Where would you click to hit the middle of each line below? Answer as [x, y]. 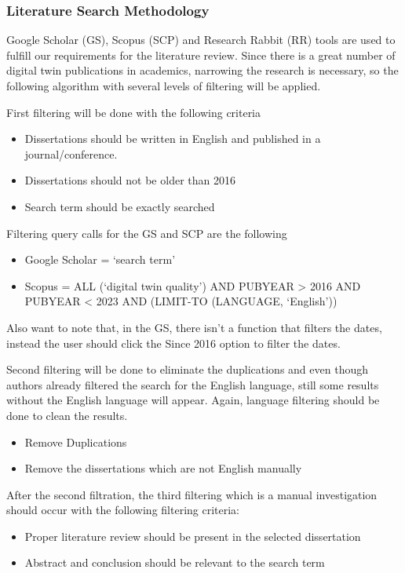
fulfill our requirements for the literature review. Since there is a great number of [201, 55]
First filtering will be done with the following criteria [134, 112]
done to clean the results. [67, 415]
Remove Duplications [76, 442]
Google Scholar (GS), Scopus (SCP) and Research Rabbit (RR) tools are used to [201, 40]
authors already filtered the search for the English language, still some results [193, 384]
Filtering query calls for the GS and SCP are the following [147, 233]
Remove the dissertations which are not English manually [163, 468]
